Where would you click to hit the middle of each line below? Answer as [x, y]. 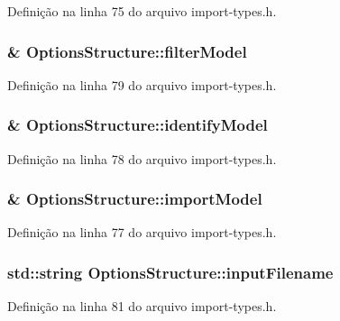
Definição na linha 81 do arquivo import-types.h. [142, 306]
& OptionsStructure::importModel [135, 199]
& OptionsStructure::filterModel [127, 51]
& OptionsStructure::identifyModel [138, 125]
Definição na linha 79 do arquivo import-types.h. [142, 84]
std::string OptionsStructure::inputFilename [170, 272]
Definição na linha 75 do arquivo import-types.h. [142, 11]
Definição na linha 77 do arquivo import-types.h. [142, 232]
